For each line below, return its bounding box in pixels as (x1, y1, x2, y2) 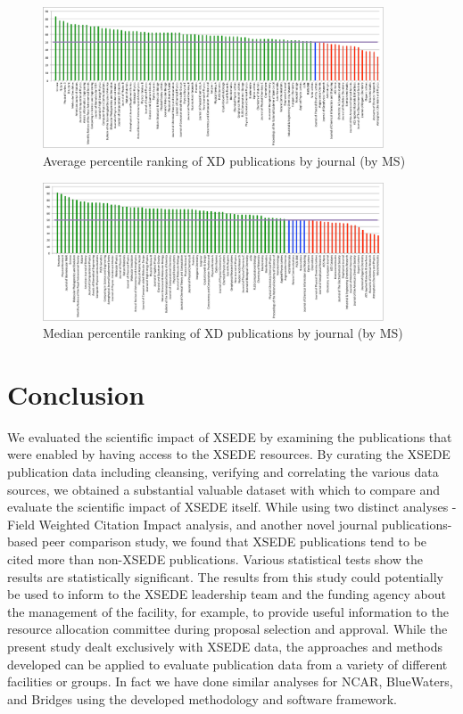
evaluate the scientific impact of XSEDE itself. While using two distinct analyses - (7, 497, 457, 516)
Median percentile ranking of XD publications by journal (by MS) (43, 324, 403, 342)
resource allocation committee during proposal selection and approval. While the (7, 620, 448, 638)
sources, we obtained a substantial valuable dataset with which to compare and (7, 480, 441, 498)
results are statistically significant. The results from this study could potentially (7, 567, 443, 586)
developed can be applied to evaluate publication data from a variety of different (7, 654, 448, 673)
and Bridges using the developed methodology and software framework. (7, 689, 397, 708)
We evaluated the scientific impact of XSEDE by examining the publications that (7, 427, 452, 446)
